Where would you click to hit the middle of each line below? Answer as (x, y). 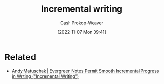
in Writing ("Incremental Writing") (45, 76)
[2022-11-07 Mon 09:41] (82, 32)
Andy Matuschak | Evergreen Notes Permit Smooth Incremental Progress (85, 71)
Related (20, 57)
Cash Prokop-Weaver (82, 23)
